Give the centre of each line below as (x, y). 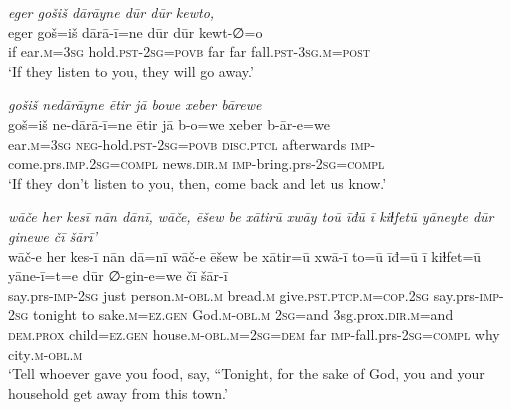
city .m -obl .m (45, 353)
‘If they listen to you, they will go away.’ (131, 70)
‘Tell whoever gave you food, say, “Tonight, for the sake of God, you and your (246, 373)
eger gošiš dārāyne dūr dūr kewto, (111, 12)
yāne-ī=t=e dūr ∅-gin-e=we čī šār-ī (118, 275)
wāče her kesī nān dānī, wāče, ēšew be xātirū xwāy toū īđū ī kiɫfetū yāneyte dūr (251, 216)
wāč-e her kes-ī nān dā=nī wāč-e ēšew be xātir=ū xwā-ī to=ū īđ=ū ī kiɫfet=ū (245, 255)
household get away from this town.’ (118, 392)
